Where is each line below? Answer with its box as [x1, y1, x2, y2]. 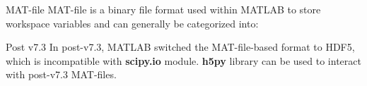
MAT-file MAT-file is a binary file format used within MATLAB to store [6, 2, 321, 16]
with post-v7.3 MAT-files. [6, 67, 117, 82]
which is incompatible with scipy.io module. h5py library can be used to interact [6, 53, 361, 68]
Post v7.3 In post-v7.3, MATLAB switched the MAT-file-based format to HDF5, [6, 39, 355, 54]
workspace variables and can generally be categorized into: [6, 16, 259, 30]
